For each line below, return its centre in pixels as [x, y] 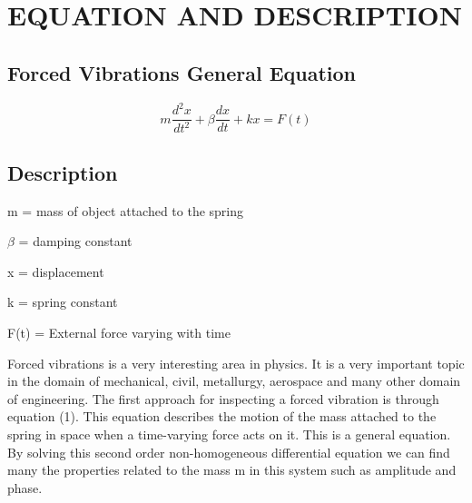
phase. [25, 487]
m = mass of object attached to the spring [126, 210]
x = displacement [56, 271]
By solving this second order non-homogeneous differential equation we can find [229, 452]
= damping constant [75, 241]
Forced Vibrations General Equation [182, 72]
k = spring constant [63, 302]
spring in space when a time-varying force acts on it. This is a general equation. [229, 434]
